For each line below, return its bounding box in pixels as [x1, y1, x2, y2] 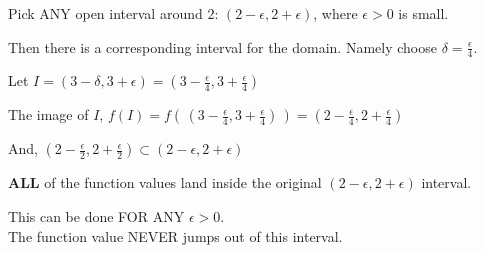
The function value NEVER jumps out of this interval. [8, 225, 343, 246]
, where [313, 3, 358, 23]
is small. [398, 3, 449, 23]
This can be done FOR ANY [8, 206, 185, 227]
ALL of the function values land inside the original [8, 172, 322, 193]
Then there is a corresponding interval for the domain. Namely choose [8, 36, 437, 57]
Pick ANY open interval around [8, 3, 203, 23]
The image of [8, 104, 89, 125]
